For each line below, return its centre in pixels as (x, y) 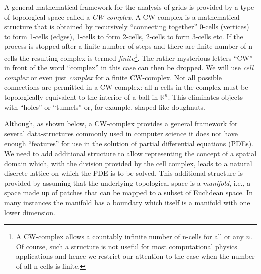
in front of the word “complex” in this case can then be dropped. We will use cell (129, 67)
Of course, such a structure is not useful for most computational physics (126, 246)
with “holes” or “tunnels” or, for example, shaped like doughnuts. (105, 107)
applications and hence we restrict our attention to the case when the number (135, 256)
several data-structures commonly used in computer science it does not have (121, 133)
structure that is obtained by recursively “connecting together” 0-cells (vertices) (127, 26)
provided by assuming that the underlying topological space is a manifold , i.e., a (127, 182)
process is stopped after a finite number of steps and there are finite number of (125, 46)
